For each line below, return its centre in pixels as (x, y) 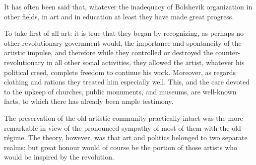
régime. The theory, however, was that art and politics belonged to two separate (126, 137)
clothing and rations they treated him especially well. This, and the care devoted (127, 82)
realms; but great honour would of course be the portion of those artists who (121, 147)
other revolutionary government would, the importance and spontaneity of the (123, 42)
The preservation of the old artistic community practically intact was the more (124, 118)
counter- (228, 52)
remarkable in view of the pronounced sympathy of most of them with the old (123, 127)
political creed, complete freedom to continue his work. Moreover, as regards (120, 72)
